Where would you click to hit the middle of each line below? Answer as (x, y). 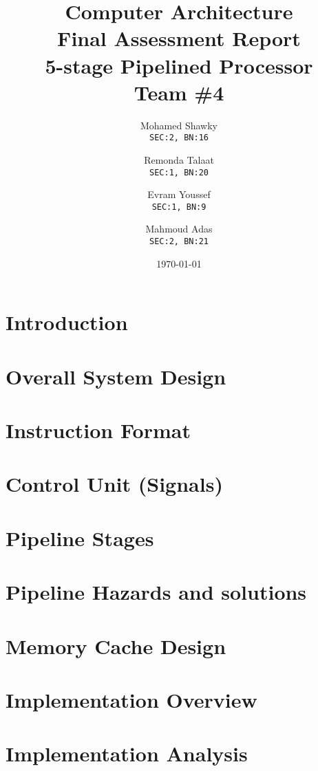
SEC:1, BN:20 (179, 172)
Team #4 (179, 92)
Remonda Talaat (179, 159)
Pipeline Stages (80, 537)
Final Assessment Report (179, 38)
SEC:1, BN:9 (179, 207)
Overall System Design (116, 376)
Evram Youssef (179, 194)
